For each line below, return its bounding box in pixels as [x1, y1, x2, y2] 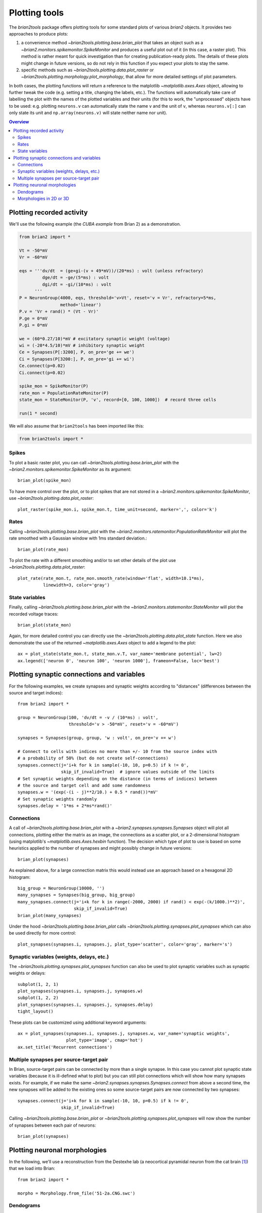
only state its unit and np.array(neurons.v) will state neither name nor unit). [9, 110, 167, 116]
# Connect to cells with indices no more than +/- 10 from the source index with [17, 749, 217, 754]
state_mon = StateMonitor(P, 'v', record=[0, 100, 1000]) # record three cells [19, 397, 216, 403]
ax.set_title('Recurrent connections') [17, 1044, 113, 1050]
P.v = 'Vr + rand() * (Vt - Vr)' [19, 309, 99, 314]
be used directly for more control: [9, 930, 76, 936]
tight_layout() [17, 1009, 54, 1014]
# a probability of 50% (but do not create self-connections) [17, 755, 169, 761]
